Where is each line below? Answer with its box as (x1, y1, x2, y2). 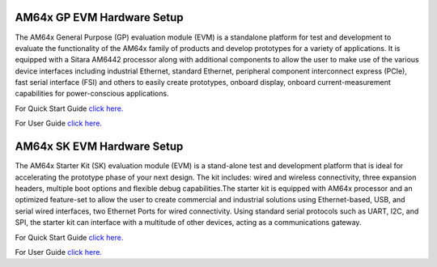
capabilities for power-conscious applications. (15, 89, 169, 99)
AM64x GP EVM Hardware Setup (15, 11, 184, 24)
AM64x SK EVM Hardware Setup (15, 140, 184, 154)
